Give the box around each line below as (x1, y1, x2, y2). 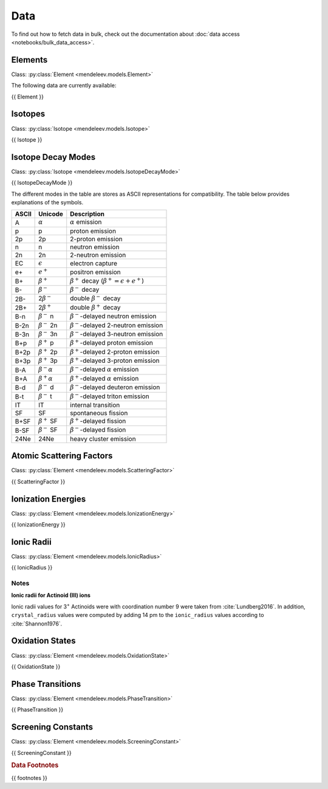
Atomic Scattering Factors (11, 450, 113, 461)
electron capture (70, 259, 118, 267)
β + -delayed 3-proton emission (70, 356, 160, 365)
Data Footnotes (11, 761, 59, 770)
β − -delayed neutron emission (70, 311, 157, 320)
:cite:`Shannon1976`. (11, 620, 63, 627)
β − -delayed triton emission (70, 391, 149, 401)
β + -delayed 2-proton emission (70, 346, 160, 356)
